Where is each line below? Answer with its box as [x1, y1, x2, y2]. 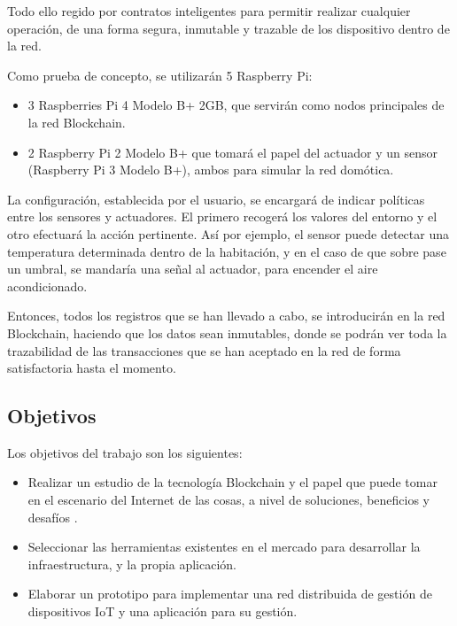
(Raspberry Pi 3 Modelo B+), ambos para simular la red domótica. [27, 160, 394, 179]
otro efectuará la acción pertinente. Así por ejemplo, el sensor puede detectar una [7, 224, 449, 243]
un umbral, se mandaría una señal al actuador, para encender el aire [7, 259, 378, 278]
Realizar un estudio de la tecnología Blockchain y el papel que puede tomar [27, 473, 438, 491]
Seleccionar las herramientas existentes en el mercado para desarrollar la [27, 537, 421, 556]
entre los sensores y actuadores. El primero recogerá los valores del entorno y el [7, 207, 438, 226]
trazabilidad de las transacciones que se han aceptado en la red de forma [7, 341, 401, 359]
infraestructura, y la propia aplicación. [27, 554, 236, 573]
